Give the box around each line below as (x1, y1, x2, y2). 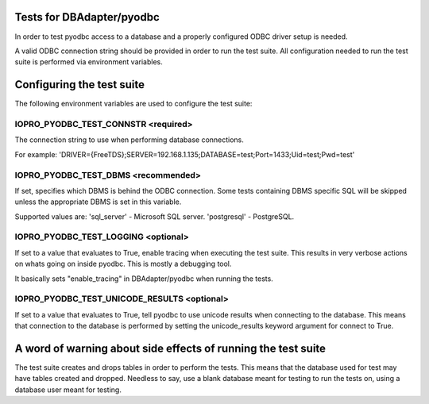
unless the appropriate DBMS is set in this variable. (14, 197, 182, 206)
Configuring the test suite (14, 78, 145, 91)
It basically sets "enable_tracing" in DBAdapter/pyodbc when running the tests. (14, 274, 273, 283)
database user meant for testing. (14, 385, 122, 394)
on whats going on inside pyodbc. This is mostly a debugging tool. (14, 259, 232, 269)
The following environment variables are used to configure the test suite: (14, 99, 253, 109)
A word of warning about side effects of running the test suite (14, 341, 326, 355)
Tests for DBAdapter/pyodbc (14, 10, 160, 24)
